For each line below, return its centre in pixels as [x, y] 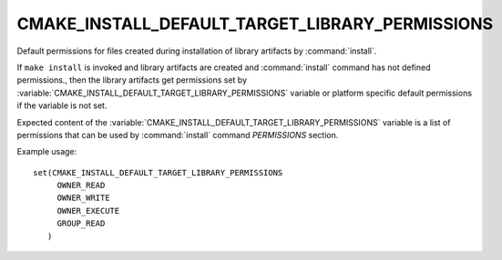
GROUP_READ [81, 224]
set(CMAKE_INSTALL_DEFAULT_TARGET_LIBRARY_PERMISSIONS [158, 172]
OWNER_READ [81, 185]
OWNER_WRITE [83, 198]
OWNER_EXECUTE [88, 210]
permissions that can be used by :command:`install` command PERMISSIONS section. [178, 135]
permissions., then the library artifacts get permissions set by [132, 80]
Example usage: [47, 152]
